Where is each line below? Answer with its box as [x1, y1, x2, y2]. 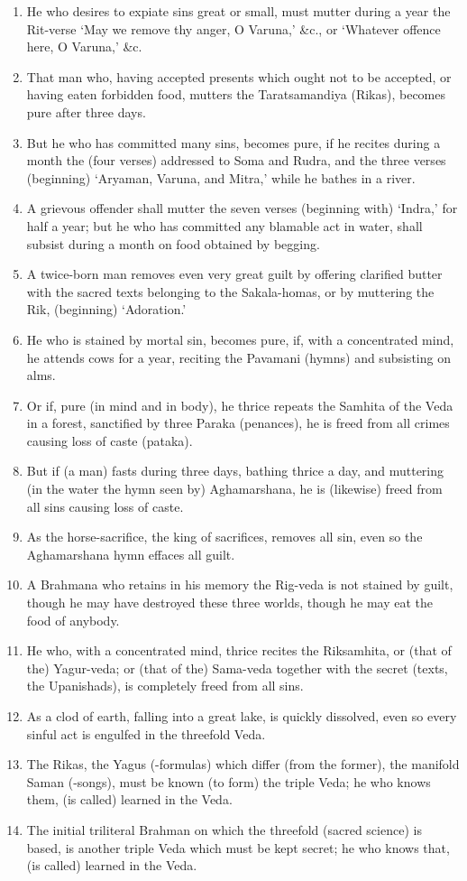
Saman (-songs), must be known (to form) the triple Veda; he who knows [26, 772, 431, 791]
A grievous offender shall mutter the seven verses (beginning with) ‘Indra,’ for [26, 199, 458, 218]
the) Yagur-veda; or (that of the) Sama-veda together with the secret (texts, [26, 658, 448, 677]
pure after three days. [26, 102, 146, 121]
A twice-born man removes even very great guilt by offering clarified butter [26, 264, 443, 283]
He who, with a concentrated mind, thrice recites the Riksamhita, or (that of [26, 641, 452, 660]
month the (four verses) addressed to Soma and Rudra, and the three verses [26, 151, 446, 170]
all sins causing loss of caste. [26, 496, 184, 515]
